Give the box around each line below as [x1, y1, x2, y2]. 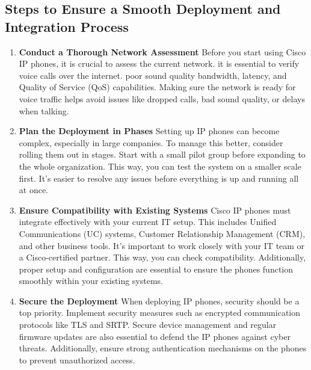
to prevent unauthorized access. [19, 353, 135, 366]
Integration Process [5, 17, 129, 35]
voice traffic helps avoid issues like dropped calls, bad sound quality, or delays [19, 92, 305, 105]
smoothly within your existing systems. [19, 274, 163, 287]
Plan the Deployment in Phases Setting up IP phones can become [19, 125, 280, 137]
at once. [19, 183, 49, 196]
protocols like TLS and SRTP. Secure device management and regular [19, 318, 277, 331]
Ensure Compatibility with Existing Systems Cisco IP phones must [19, 203, 291, 216]
